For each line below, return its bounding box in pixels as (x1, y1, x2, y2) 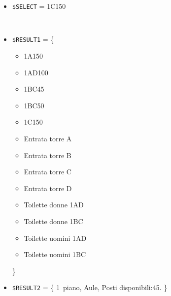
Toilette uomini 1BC (24, 249, 86, 260)
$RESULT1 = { (12, 34, 54, 44)
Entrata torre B (24, 150, 71, 160)
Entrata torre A (24, 133, 72, 144)
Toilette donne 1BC (24, 216, 83, 227)
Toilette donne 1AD (24, 199, 84, 210)
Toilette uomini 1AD (24, 232, 87, 243)
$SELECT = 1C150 (12, 1, 66, 11)
